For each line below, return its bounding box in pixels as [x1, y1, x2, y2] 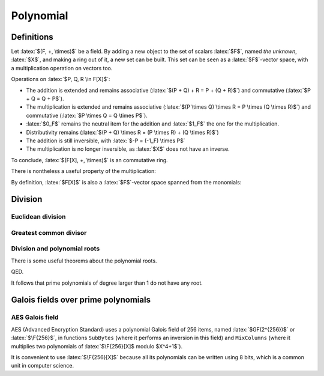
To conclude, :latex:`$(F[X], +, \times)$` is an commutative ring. [11, 156, 168, 163]
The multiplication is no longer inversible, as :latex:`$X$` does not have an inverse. [26, 145, 230, 153]
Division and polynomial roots [11, 244, 100, 253]
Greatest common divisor [11, 228, 87, 237]
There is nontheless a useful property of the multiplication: [11, 168, 156, 175]
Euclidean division [11, 213, 66, 221]
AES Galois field [11, 313, 59, 321]
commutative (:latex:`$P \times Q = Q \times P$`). [26, 112, 148, 119]
